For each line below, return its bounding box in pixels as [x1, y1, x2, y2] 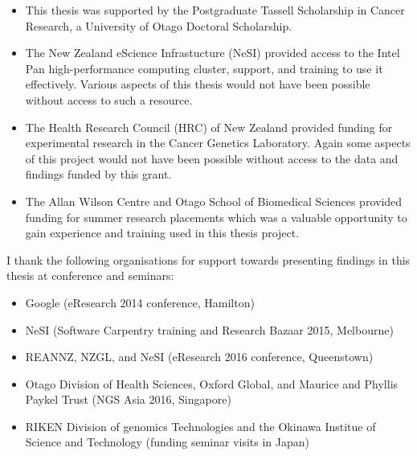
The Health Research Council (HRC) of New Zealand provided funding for [25, 118, 393, 135]
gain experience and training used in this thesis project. [25, 224, 300, 241]
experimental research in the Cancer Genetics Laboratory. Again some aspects [25, 134, 411, 151]
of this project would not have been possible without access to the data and [25, 150, 399, 166]
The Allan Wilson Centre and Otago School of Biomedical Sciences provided [25, 192, 403, 209]
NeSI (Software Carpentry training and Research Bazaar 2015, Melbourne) [25, 321, 394, 338]
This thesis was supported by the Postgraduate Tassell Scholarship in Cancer [25, 2, 405, 18]
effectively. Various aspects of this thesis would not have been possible [25, 76, 370, 92]
